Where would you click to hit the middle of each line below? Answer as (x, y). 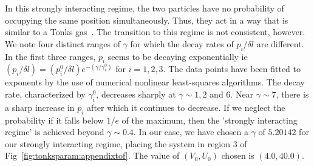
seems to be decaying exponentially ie (178, 56)
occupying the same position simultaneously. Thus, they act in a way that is (147, 20)
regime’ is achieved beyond (55, 132)
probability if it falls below (54, 120)
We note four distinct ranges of (63, 43)
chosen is (238, 155)
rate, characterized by (45, 94)
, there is (292, 94)
